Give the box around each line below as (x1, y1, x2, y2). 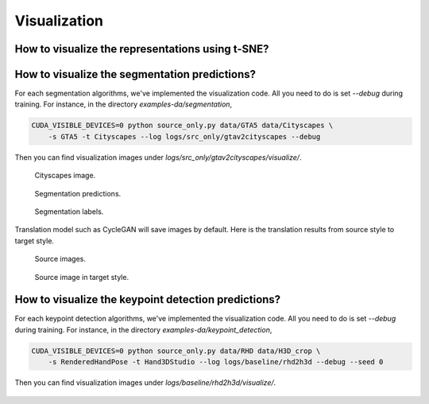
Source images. (34, 254, 87, 264)
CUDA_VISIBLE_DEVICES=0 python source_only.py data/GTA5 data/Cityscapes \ (31, 121, 334, 130)
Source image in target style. (34, 272, 129, 282)
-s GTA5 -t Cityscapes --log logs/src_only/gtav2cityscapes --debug (48, 132, 321, 141)
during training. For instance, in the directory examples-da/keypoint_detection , (14, 324, 272, 334)
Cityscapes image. (34, 171, 96, 181)
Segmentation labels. (34, 207, 104, 216)
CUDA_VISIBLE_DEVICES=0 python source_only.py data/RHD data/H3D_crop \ (31, 346, 321, 355)
